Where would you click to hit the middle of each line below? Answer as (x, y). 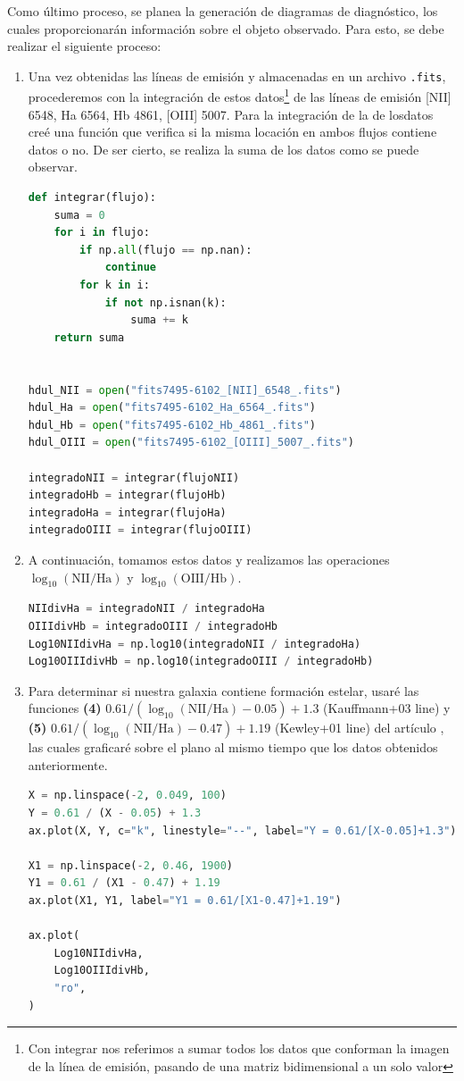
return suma (89, 337)
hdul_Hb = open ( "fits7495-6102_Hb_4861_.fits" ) (172, 425)
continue (130, 268)
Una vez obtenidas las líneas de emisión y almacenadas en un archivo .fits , (237, 75)
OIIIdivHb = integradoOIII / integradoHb (153, 626)
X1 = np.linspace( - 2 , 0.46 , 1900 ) (130, 865)
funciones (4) (65, 708)
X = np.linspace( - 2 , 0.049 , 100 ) (127, 796)
